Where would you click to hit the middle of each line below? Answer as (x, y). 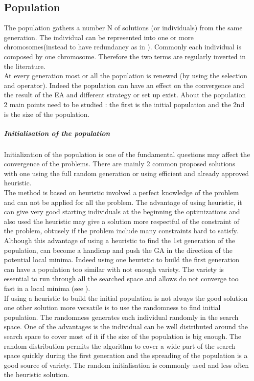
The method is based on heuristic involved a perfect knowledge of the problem (121, 192)
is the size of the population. (47, 114)
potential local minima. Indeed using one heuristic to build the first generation (122, 259)
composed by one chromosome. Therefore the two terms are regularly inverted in (125, 56)
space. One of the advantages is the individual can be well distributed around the (126, 326)
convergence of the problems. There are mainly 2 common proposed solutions (120, 164)
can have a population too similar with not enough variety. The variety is (114, 269)
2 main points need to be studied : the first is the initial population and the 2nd (124, 104)
